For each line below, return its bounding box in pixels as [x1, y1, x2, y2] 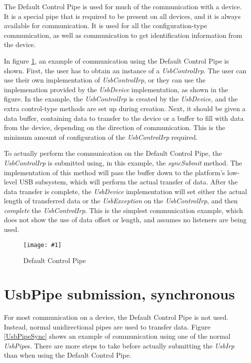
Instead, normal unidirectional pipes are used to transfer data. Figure [4, 321, 211, 331]
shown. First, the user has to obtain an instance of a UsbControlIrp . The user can [4, 65, 247, 75]
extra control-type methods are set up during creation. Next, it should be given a [4, 103, 246, 113]
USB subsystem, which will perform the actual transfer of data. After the [19, 177, 238, 187]
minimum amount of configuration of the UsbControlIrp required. [4, 132, 198, 142]
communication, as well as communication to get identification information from [4, 30, 243, 40]
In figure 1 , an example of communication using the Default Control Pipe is [4, 55, 229, 66]
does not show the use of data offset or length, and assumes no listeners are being [4, 214, 247, 225]
